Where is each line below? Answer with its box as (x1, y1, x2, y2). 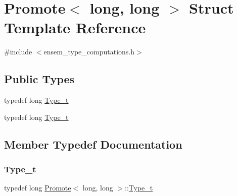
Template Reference (4, 17, 146, 38)
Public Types (4, 71, 75, 87)
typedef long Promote (4, 182, 71, 193)
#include (4, 46, 32, 57)
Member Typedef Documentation (4, 136, 182, 152)
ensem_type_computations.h (43, 46, 134, 57)
